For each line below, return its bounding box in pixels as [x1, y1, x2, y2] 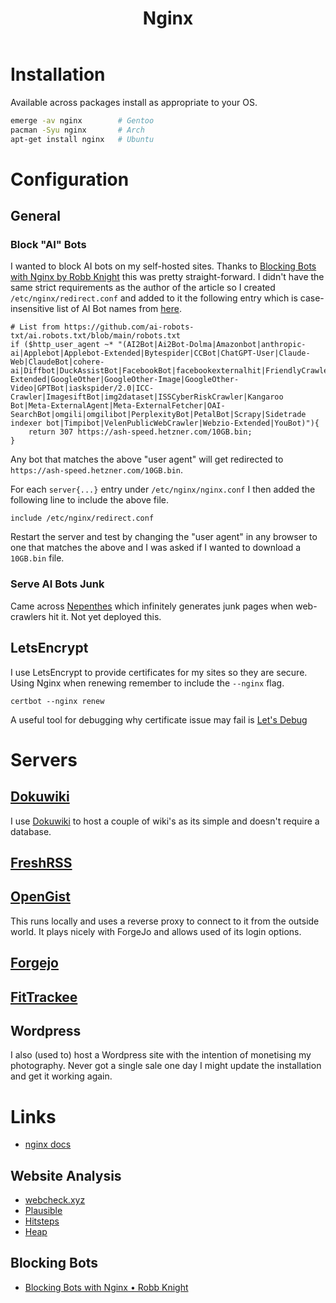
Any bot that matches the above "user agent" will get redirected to [10, 453, 284, 466]
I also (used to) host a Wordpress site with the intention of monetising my [10, 1049, 312, 1061]
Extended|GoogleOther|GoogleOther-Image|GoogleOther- [10, 375, 240, 385]
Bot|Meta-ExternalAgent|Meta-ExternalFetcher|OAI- [10, 401, 226, 411]
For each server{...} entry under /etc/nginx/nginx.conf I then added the [10, 483, 316, 496]
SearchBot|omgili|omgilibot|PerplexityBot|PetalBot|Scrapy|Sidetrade [10, 410, 307, 420]
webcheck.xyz [24, 1194, 86, 1206]
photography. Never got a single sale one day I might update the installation [10, 1060, 322, 1072]
